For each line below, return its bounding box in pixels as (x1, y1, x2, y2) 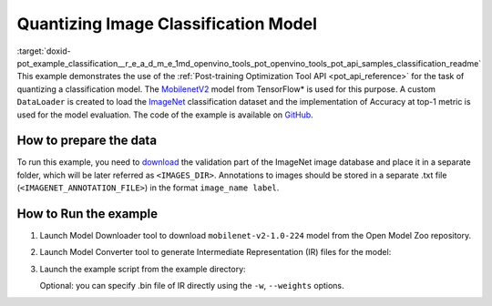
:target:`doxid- (16, 46, 72, 56)
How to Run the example (16, 206, 159, 221)
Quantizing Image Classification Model (16, 14, 318, 34)
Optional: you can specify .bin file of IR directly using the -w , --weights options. (39, 280, 345, 291)
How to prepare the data (16, 133, 158, 148)
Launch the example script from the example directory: (39, 263, 246, 274)
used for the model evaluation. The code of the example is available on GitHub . (16, 109, 313, 120)
